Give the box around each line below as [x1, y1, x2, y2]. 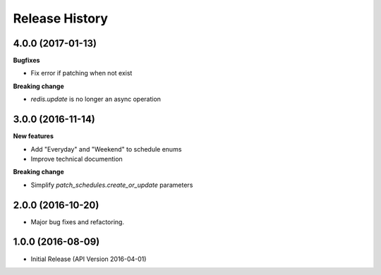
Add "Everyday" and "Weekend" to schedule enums [30, 145, 182, 153]
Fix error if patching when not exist [30, 69, 133, 78]
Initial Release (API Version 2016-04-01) [30, 255, 147, 263]
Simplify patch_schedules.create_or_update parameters [30, 181, 193, 189]
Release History [13, 11, 109, 26]
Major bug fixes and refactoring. [30, 217, 125, 226]
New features [13, 132, 54, 140]
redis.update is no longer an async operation [30, 95, 162, 104]
